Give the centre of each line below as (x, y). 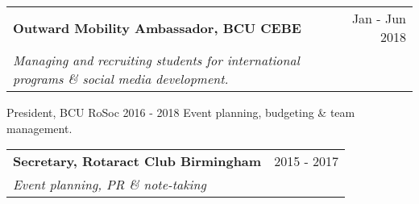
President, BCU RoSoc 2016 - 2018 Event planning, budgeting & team (181, 112)
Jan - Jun (379, 18)
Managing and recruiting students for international (156, 60)
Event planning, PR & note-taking (110, 185)
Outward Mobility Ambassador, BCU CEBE (157, 27)
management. (39, 128)
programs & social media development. (121, 79)
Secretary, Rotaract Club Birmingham (137, 161)
